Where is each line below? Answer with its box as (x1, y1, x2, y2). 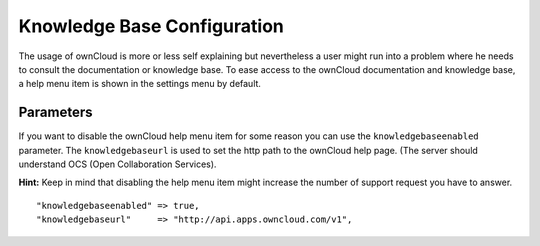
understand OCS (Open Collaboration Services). (18, 158, 217, 170)
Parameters (18, 104, 93, 121)
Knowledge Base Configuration (18, 15, 284, 37)
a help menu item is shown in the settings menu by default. (18, 78, 262, 90)
